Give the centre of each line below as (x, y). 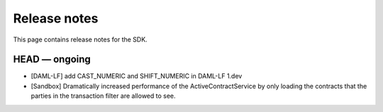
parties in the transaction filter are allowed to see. (104, 96)
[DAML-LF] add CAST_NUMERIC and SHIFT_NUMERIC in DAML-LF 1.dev (137, 76)
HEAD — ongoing (52, 60)
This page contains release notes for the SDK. (81, 39)
